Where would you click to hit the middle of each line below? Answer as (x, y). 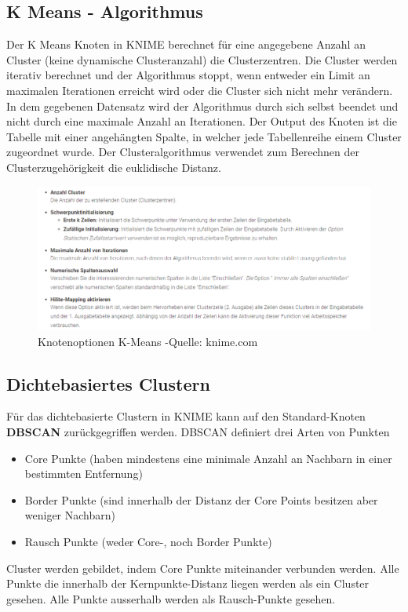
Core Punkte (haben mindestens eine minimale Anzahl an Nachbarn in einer (208, 458)
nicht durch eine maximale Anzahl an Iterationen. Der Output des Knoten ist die (202, 121)
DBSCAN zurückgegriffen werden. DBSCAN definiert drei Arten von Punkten (198, 431)
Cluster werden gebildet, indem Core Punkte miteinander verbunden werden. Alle (203, 568)
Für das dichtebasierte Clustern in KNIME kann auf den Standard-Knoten (186, 416)
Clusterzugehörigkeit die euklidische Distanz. (114, 167)
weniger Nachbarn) (70, 515)
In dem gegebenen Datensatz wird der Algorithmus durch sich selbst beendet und (202, 106)
